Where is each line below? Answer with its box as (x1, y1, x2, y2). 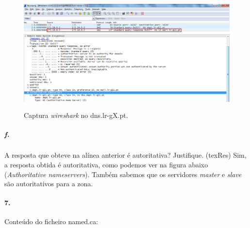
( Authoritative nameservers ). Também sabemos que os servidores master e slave (4, 169, 242, 179)
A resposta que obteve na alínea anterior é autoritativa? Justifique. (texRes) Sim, (4, 150, 247, 160)
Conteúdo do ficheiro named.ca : (4, 216, 98, 226)
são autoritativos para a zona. (4, 179, 93, 189)
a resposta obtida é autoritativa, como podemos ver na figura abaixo (4, 159, 208, 169)
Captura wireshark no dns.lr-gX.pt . (24, 110, 128, 120)
